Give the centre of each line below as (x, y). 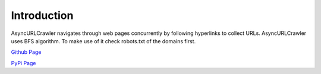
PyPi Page (23, 63)
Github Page (26, 52)
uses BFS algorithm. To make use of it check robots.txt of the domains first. (103, 41)
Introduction (42, 15)
